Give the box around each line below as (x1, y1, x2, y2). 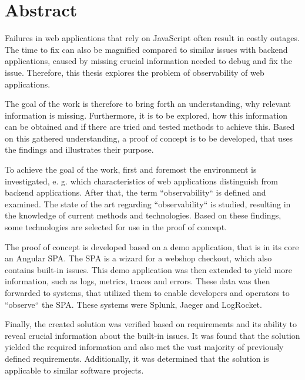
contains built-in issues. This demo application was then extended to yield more (5, 263, 292, 275)
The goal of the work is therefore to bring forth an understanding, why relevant (5, 97, 291, 110)
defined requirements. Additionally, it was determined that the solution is (5, 352, 269, 364)
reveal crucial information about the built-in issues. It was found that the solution (5, 329, 300, 341)
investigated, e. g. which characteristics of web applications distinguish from (5, 174, 278, 187)
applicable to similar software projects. (5, 364, 144, 376)
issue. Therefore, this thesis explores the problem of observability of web (5, 66, 264, 78)
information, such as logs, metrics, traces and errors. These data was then (5, 275, 270, 287)
